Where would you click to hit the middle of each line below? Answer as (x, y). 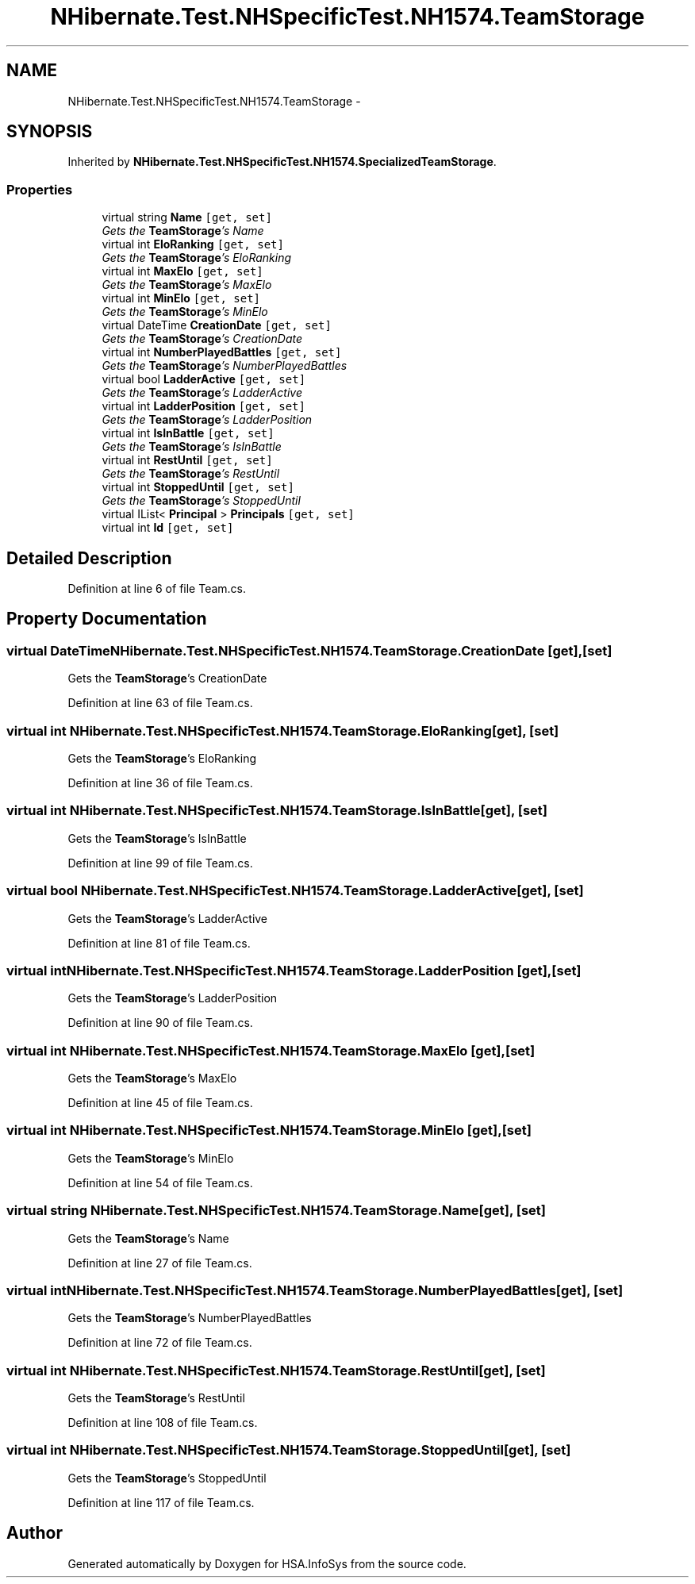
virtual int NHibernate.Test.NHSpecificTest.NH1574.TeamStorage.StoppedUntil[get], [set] (289, 1450)
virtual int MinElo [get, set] (181, 298)
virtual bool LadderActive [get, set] (204, 379)
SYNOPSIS (50, 132)
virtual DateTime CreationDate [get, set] (217, 325)
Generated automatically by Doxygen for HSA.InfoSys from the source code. (267, 1563)
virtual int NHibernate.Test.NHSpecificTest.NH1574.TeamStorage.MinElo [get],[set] (269, 1130)
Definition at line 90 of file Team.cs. (160, 1023)
